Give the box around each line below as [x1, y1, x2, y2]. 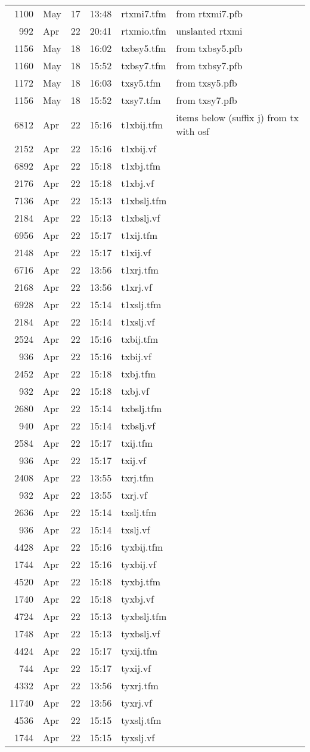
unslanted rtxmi [176, 24, 243, 38]
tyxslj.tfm [121, 713, 162, 727]
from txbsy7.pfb [176, 59, 243, 72]
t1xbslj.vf [121, 211, 160, 225]
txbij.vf [121, 349, 151, 363]
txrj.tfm [121, 471, 154, 484]
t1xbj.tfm [121, 159, 160, 173]
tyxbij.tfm [121, 540, 163, 554]
